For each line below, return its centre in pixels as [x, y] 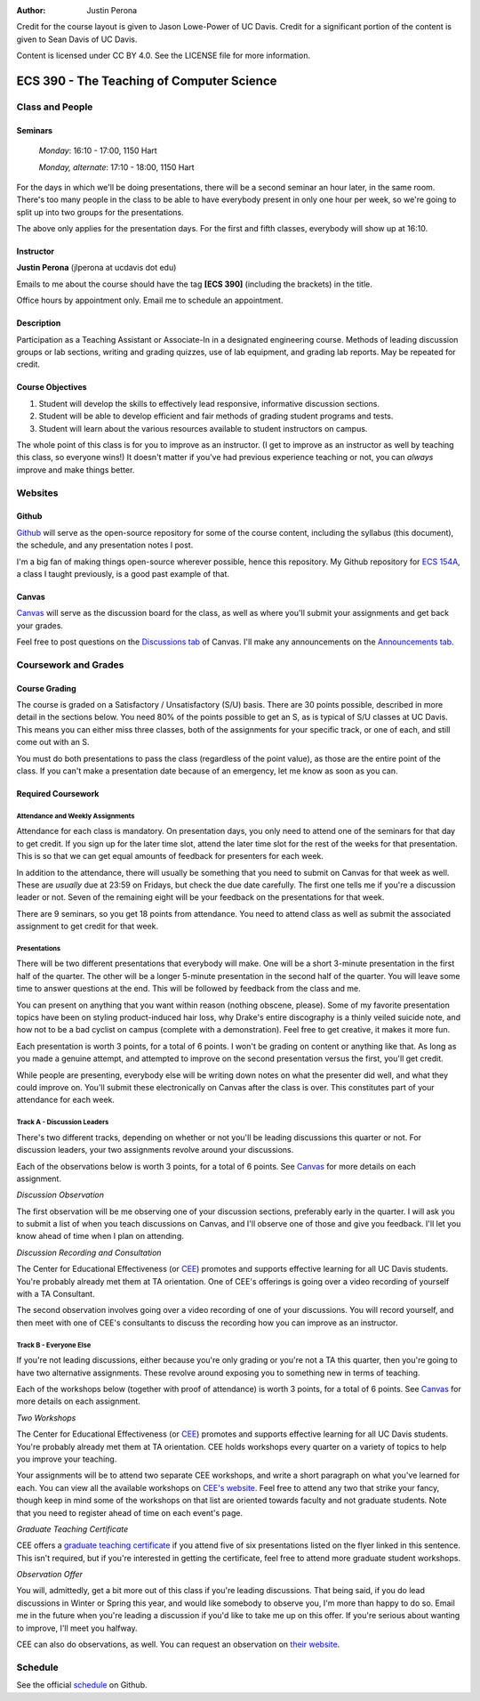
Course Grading [47, 688]
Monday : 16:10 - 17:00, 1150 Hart [98, 150]
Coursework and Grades [70, 665]
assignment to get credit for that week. [88, 927]
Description [39, 323]
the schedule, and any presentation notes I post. [105, 545]
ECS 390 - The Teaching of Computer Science [147, 81]
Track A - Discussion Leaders [63, 1122]
